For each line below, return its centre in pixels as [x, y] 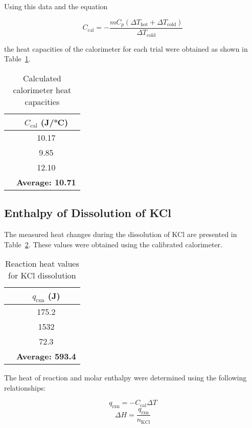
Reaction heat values [42, 264]
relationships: [25, 387]
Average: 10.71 [46, 182]
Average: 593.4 [46, 356]
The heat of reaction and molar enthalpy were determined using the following [125, 378]
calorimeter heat [42, 90]
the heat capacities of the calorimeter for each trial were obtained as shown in [126, 48]
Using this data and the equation [56, 6]
